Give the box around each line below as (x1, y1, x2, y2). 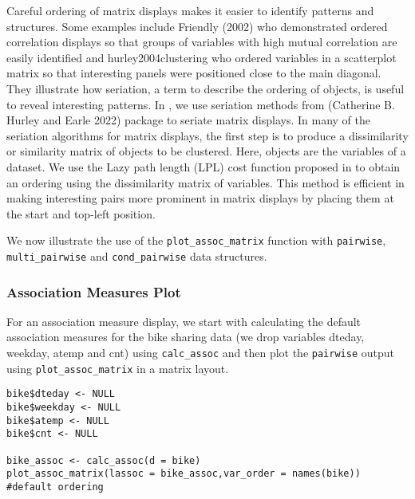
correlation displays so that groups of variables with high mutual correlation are (6, 33, 397, 50)
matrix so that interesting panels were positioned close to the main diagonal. (6, 65, 381, 81)
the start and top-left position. (6, 205, 156, 222)
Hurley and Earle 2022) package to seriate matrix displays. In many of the (6, 112, 370, 128)
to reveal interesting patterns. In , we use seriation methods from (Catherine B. (6, 96, 395, 112)
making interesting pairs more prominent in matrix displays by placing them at (6, 190, 394, 206)
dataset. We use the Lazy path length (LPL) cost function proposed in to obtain (6, 158, 401, 175)
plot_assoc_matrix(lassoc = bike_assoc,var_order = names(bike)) (6, 468, 361, 480)
